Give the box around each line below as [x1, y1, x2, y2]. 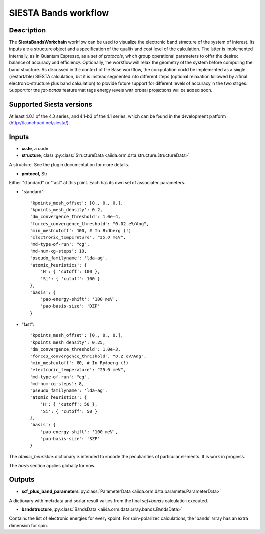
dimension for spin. [9, 522, 49, 528]
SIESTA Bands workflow [9, 7, 109, 18]
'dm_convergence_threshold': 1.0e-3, [30, 347, 121, 352]
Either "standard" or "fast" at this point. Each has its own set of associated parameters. [9, 179, 185, 185]
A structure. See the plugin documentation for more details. [9, 161, 130, 167]
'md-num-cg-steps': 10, [30, 248, 87, 254]
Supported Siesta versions [9, 100, 93, 108]
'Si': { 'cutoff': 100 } [40, 276, 100, 281]
